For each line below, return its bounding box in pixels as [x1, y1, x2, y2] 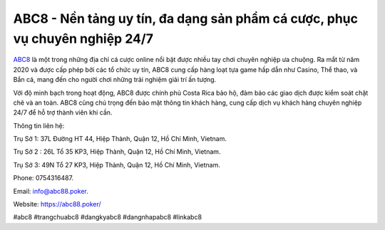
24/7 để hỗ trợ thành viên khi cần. [13, 108, 113, 117]
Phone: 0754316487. [13, 174, 74, 182]
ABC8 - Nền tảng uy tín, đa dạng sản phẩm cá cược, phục [13, 11, 358, 26]
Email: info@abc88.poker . [13, 187, 89, 195]
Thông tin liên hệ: [13, 121, 65, 130]
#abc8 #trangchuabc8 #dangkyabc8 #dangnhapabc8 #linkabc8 [13, 213, 202, 221]
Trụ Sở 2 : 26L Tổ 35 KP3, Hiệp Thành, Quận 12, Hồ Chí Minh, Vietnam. [13, 147, 221, 156]
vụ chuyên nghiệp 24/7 [13, 31, 153, 46]
